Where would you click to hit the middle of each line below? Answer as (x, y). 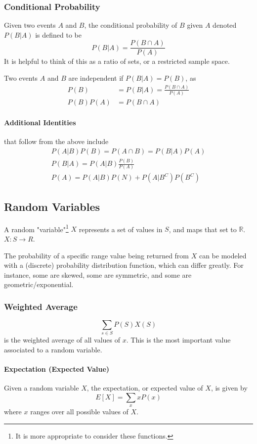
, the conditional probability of (131, 25)
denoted (225, 25)
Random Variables (52, 206)
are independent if (96, 78)
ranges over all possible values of (79, 412)
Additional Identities (40, 122)
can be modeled (223, 255)
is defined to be (58, 34)
